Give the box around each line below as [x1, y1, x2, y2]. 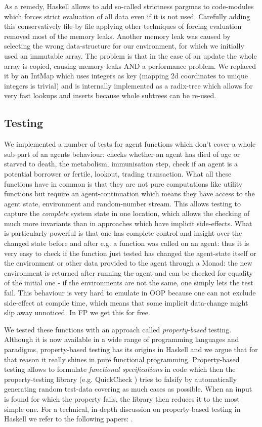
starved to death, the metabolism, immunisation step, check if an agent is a [4, 158, 238, 169]
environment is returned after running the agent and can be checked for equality [4, 267, 253, 278]
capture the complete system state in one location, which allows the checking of [4, 208, 250, 219]
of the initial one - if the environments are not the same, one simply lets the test [4, 277, 253, 288]
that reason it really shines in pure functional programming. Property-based [4, 354, 240, 364]
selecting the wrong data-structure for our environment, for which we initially [4, 40, 244, 51]
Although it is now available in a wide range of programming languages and [4, 334, 239, 345]
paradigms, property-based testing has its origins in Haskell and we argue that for [4, 344, 258, 355]
